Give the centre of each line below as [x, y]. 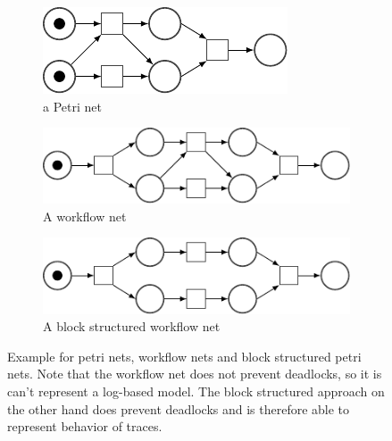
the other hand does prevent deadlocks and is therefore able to [179, 408]
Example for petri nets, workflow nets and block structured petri [184, 356]
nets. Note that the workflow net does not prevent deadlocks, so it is [195, 374]
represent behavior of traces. [85, 426]
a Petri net [72, 106]
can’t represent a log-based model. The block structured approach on [196, 391]
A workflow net [85, 216]
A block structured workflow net [132, 326]
